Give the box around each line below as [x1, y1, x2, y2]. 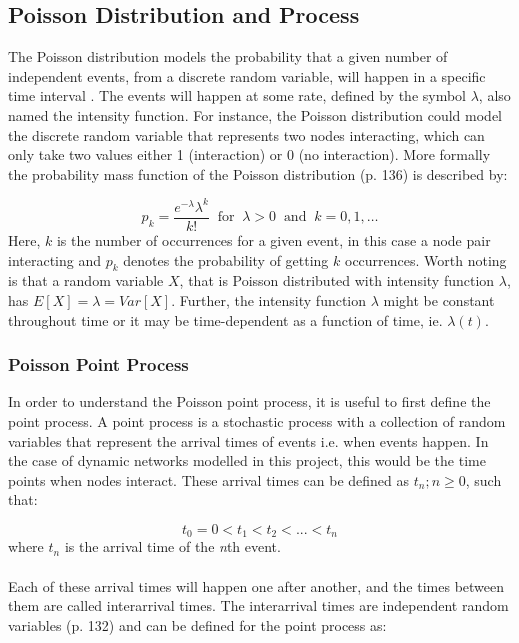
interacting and [8, 249, 102, 270]
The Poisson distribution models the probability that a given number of [8, 46, 448, 67]
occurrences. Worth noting [344, 249, 507, 270]
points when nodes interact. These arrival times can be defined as [8, 469, 410, 490]
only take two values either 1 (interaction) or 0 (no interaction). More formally [8, 144, 491, 165]
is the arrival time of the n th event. [64, 536, 281, 557]
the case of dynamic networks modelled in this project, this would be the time [8, 450, 486, 471]
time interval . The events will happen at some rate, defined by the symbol [8, 85, 467, 106]
